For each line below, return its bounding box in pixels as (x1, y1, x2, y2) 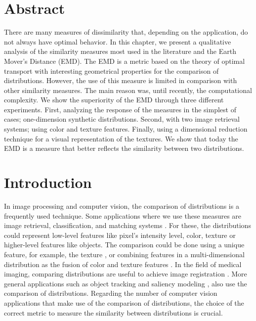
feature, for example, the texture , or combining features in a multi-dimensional (4, 249, 245, 259)
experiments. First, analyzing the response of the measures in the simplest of (4, 104, 236, 114)
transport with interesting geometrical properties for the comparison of (4, 65, 219, 76)
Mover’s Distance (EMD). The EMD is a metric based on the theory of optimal (4, 55, 245, 66)
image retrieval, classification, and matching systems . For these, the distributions (4, 220, 251, 230)
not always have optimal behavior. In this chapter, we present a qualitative (4, 36, 231, 46)
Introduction (4, 172, 92, 192)
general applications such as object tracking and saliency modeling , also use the (4, 278, 247, 288)
